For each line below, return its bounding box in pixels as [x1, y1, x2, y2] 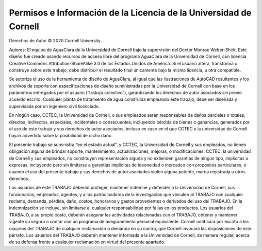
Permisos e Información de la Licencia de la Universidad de [9, 7, 252, 18]
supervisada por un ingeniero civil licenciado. [9, 103, 100, 109]
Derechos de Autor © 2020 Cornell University [9, 38, 101, 44]
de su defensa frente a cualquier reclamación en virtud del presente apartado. [9, 239, 165, 245]
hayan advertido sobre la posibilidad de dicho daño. [9, 133, 113, 139]
